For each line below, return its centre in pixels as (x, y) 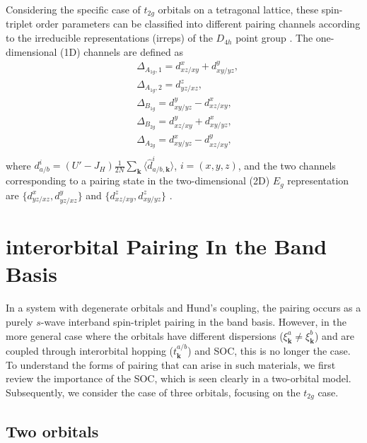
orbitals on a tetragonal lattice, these (238, 9)
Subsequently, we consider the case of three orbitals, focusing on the (153, 392)
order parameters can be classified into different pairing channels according (198, 24)
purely (19, 322)
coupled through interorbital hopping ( (90, 351)
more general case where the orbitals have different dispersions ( (145, 335)
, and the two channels (287, 165)
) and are (334, 335)
